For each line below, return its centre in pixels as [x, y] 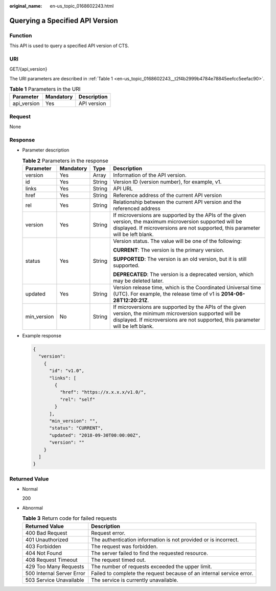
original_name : [26, 6]
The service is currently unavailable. [135, 580]
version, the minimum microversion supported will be [177, 313]
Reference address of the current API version [168, 196]
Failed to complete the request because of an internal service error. [172, 573]
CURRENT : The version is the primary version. [169, 250]
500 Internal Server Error [55, 573]
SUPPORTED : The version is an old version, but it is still [180, 259]
